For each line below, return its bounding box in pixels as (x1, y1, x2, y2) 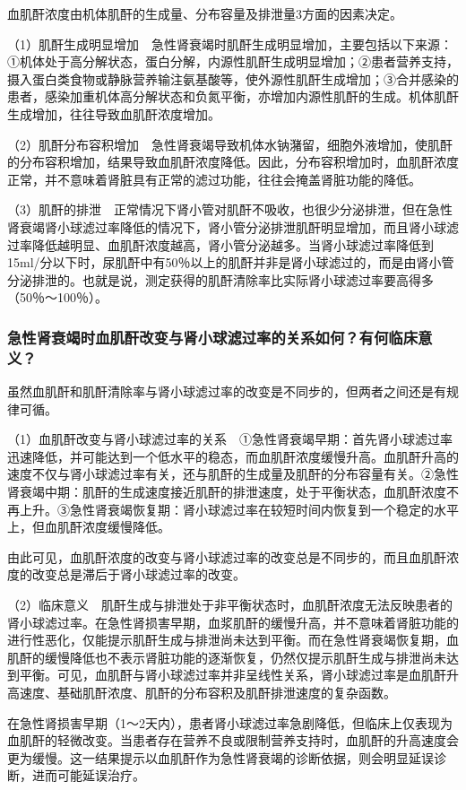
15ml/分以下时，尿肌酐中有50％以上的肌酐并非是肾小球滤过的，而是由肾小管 (7, 253, 454, 272)
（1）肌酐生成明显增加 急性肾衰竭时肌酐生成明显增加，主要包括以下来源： (7, 34, 453, 53)
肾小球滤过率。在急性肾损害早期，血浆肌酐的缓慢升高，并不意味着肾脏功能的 (7, 612, 459, 631)
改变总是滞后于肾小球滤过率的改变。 (31, 565, 246, 584)
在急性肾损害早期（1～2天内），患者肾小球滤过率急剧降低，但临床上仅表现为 (7, 713, 453, 732)
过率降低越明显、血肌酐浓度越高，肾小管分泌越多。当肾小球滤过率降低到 (7, 235, 434, 254)
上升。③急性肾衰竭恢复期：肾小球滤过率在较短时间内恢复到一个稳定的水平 (19, 499, 459, 518)
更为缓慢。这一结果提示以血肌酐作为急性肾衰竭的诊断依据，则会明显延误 (7, 748, 434, 767)
